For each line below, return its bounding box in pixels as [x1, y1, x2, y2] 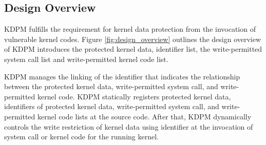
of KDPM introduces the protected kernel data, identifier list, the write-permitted [4, 44, 262, 54]
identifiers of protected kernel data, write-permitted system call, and [4, 101, 219, 112]
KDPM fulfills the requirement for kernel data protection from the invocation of [4, 24, 256, 34]
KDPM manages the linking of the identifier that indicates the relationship [4, 71, 240, 81]
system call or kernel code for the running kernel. [4, 131, 159, 142]
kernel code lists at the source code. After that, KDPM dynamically [37, 111, 252, 121]
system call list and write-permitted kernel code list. [4, 53, 168, 64]
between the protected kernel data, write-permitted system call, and [4, 81, 218, 92]
